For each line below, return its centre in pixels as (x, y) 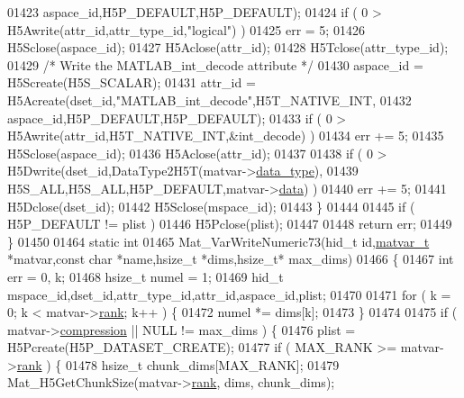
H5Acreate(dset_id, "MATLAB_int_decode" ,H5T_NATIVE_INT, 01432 (209, 99)
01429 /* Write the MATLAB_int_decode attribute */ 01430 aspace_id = (215, 64)
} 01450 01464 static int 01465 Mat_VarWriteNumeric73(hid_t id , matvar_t (218, 241)
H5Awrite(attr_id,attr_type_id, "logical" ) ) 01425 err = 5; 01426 (186, 29)
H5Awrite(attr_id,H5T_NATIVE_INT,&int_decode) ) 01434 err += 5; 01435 (226, 136)
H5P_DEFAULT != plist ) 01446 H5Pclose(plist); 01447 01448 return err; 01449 (230, 224)
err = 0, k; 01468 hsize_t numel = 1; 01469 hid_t (146, 276)
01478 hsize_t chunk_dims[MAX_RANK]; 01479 (203, 364)
